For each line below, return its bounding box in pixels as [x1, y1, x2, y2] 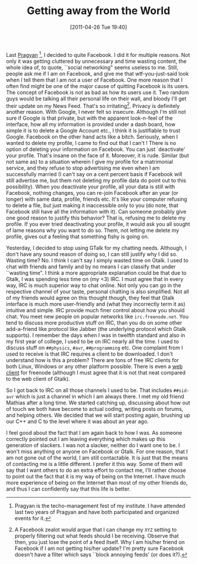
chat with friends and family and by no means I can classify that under [6, 263, 176, 271]
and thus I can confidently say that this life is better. [6, 485, 131, 492]
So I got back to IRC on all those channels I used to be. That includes [6, 387, 172, 394]
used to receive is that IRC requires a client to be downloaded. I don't [6, 350, 173, 357]
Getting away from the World [26, 4, 171, 18]
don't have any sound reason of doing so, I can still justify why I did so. [6, 251, 178, 258]
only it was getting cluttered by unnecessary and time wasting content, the [6, 58, 186, 65]
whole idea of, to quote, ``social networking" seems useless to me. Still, [6, 63, 179, 71]
